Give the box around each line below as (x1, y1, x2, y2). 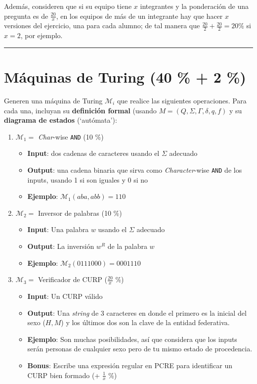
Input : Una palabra (27, 224, 89, 235)
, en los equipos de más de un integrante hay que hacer (56, 10, 223, 21)
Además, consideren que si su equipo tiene (4, 1, 132, 11)
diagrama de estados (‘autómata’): (4, 115, 117, 125)
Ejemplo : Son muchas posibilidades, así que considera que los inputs (27, 334, 237, 344)
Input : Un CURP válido (27, 291, 103, 301)
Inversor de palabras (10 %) (38, 207, 122, 218)
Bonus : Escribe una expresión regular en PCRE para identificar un (27, 360, 232, 371)
